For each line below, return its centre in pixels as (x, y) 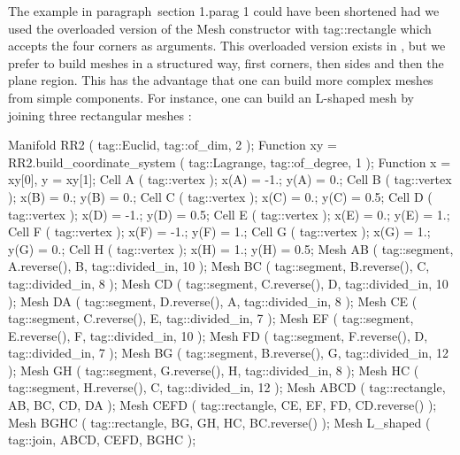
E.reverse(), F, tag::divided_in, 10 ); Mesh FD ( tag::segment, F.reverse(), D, (218, 335)
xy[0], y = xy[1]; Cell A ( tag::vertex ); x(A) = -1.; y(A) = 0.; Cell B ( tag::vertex (230, 179)
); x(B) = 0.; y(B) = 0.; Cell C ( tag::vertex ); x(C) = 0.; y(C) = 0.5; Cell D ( (220, 196)
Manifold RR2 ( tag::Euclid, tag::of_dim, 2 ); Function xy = (172, 145)
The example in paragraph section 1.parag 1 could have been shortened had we (224, 11)
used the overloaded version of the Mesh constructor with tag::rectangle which (220, 28)
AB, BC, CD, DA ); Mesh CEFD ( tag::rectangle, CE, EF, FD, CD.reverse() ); (222, 405)
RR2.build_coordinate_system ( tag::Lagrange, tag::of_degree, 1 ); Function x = (230, 162)
